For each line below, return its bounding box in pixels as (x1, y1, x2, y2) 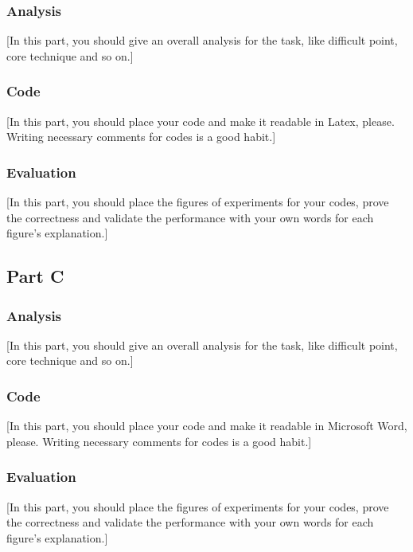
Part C (6, 264, 64, 288)
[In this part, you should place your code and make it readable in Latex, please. (6, 112, 395, 129)
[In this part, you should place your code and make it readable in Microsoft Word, (6, 417, 407, 434)
